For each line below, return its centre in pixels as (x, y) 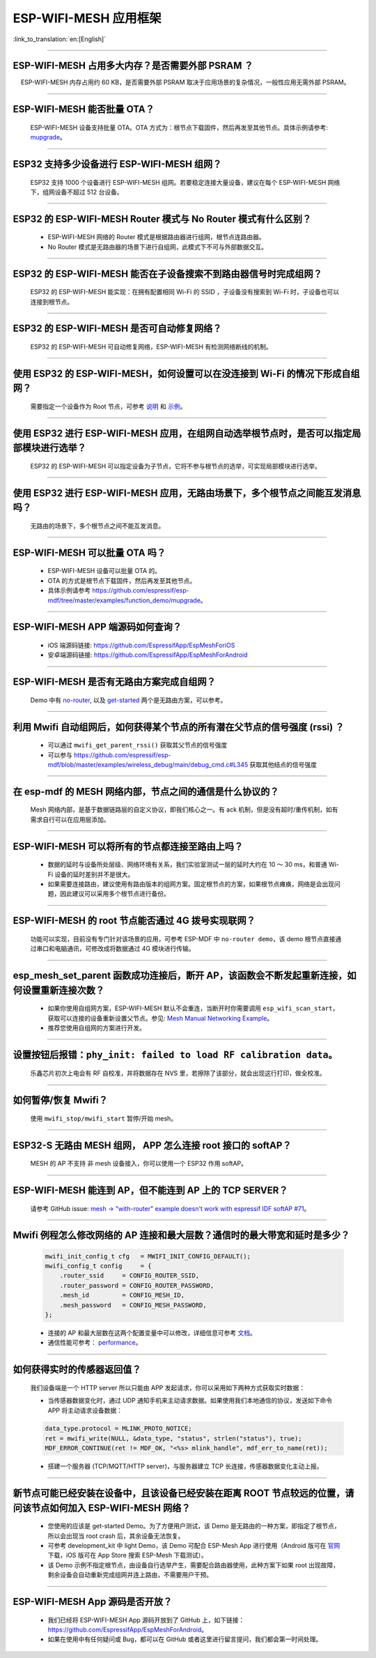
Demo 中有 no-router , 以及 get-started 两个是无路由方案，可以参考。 (128, 700)
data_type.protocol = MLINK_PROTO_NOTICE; (118, 1429)
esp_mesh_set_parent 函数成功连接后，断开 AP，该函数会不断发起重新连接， (180, 975)
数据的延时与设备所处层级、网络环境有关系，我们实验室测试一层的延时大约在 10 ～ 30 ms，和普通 (187, 865)
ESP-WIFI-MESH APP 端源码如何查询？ (97, 627)
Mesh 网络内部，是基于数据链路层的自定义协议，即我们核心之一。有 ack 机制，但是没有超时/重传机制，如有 (184, 809)
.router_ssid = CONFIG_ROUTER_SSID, (130, 1276)
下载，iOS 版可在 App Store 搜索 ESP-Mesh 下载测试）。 (128, 1556)
